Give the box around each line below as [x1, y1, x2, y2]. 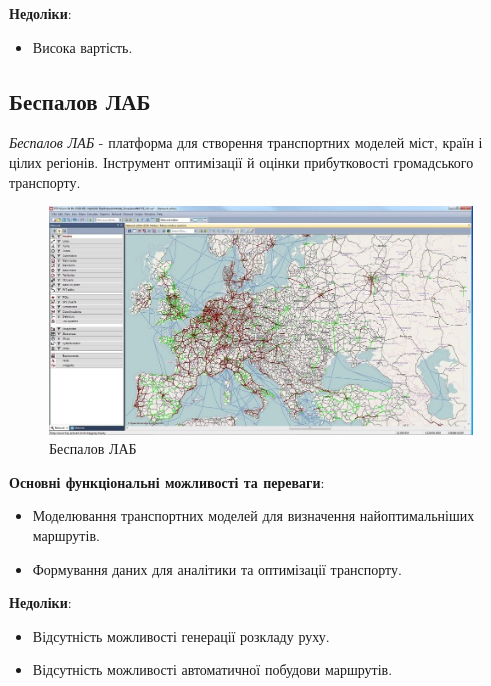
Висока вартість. [32, 36, 133, 57]
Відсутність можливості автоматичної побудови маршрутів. [32, 659, 393, 680]
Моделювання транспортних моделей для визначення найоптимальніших [32, 505, 475, 526]
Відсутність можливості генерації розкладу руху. [32, 625, 330, 646]
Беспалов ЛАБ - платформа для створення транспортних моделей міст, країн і [9, 132, 483, 153]
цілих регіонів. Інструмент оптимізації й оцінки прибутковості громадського [9, 151, 474, 172]
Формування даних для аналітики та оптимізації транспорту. [32, 558, 402, 579]
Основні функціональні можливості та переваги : [9, 471, 325, 492]
